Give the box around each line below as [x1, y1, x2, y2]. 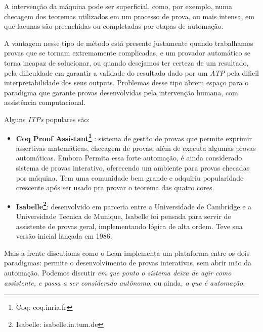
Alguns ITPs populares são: [4, 114, 90, 124]
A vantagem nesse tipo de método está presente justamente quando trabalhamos [4, 37, 253, 48]
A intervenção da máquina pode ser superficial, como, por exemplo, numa [4, 1, 233, 11]
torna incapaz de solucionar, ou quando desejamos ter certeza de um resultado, [4, 57, 249, 68]
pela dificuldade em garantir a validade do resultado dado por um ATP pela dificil [4, 67, 259, 78]
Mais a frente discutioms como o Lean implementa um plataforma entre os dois [4, 247, 250, 258]
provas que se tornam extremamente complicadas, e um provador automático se [4, 47, 250, 58]
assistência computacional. [4, 97, 86, 107]
